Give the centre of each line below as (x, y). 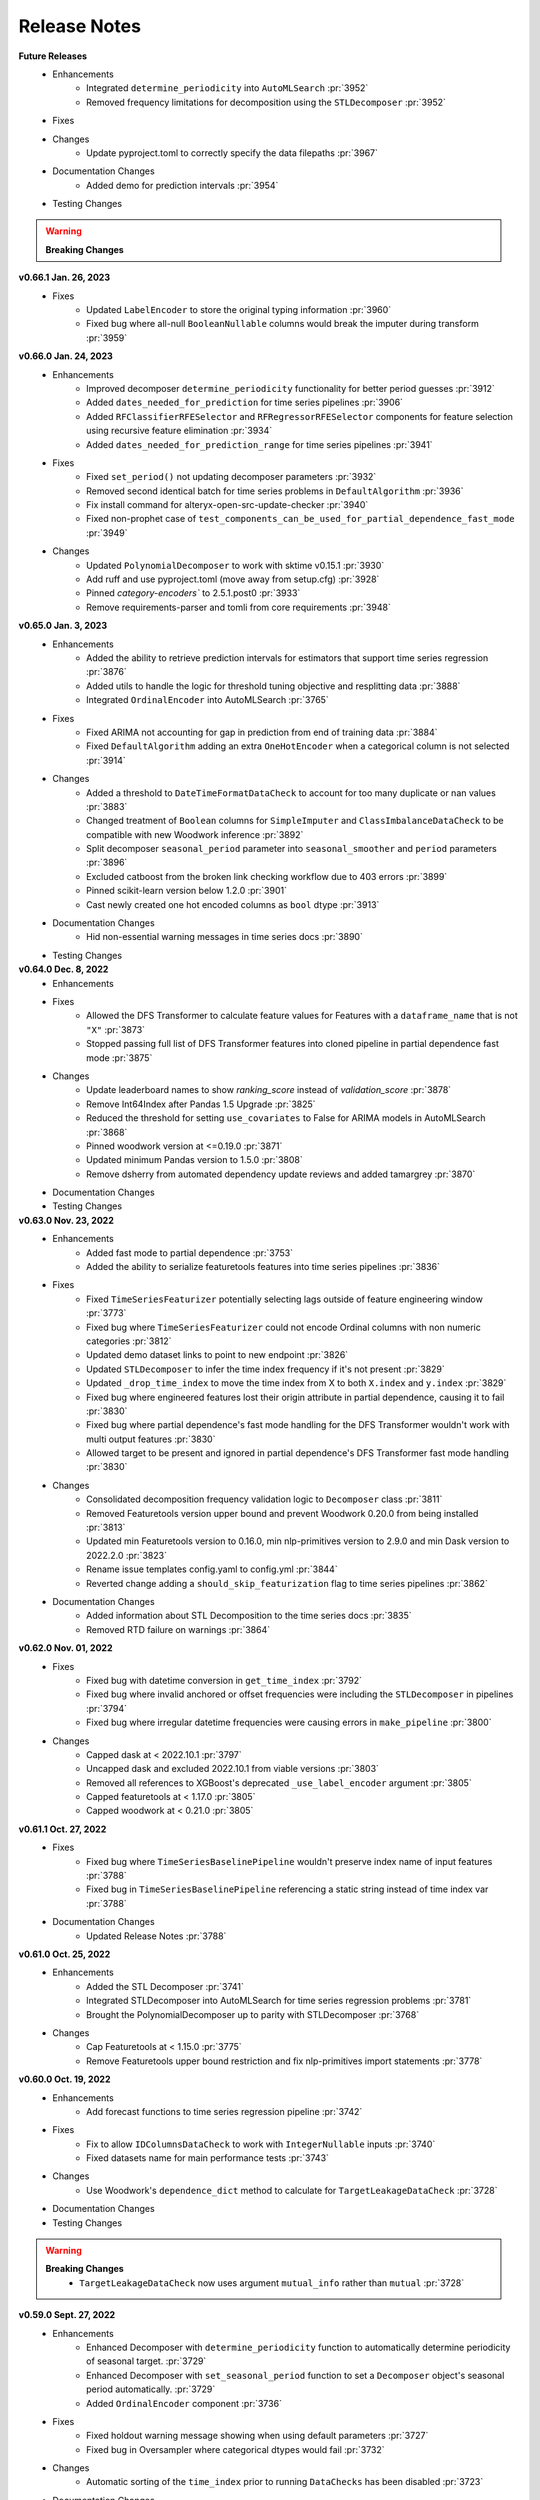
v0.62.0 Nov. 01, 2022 (65, 1648)
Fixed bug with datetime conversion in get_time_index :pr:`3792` (224, 1680)
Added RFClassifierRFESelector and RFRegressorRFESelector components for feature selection (300, 416)
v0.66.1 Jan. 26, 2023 (64, 277)
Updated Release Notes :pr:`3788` (156, 1936)
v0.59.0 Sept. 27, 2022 (67, 2315)
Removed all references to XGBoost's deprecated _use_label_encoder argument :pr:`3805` (279, 1782)
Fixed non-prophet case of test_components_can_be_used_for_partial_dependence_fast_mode (300, 519)
